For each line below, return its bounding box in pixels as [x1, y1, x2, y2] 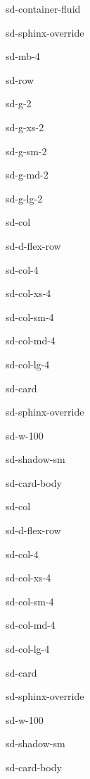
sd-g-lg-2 [6, 191, 43, 205]
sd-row [6, 72, 34, 87]
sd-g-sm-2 [6, 143, 47, 158]
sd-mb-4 [6, 49, 40, 64]
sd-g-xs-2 [6, 119, 44, 134]
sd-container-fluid [6, 1, 81, 16]
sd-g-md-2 [6, 167, 49, 182]
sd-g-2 [6, 96, 32, 111]
